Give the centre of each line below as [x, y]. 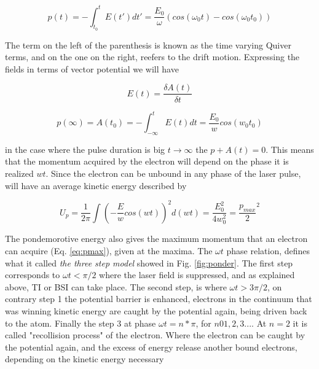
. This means [290, 149]
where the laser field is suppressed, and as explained [197, 275]
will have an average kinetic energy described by [96, 185]
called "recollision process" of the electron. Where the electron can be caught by [155, 335]
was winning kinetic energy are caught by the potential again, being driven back [156, 310]
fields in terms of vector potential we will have [92, 68]
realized [19, 173]
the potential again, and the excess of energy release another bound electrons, [151, 347]
